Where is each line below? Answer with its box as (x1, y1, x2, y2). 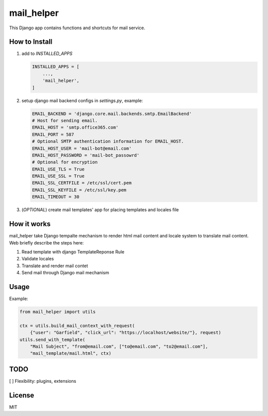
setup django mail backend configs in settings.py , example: (21, 97, 143, 104)
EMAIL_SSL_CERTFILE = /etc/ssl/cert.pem (32, 180, 132, 186)
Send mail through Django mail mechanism (21, 270, 109, 276)
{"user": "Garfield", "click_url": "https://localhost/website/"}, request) (30, 330, 221, 336)
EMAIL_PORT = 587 (32, 131, 74, 137)
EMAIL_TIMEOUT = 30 (32, 194, 79, 200)
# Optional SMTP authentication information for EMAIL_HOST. (32, 139, 184, 144)
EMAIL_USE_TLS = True (32, 166, 85, 172)
